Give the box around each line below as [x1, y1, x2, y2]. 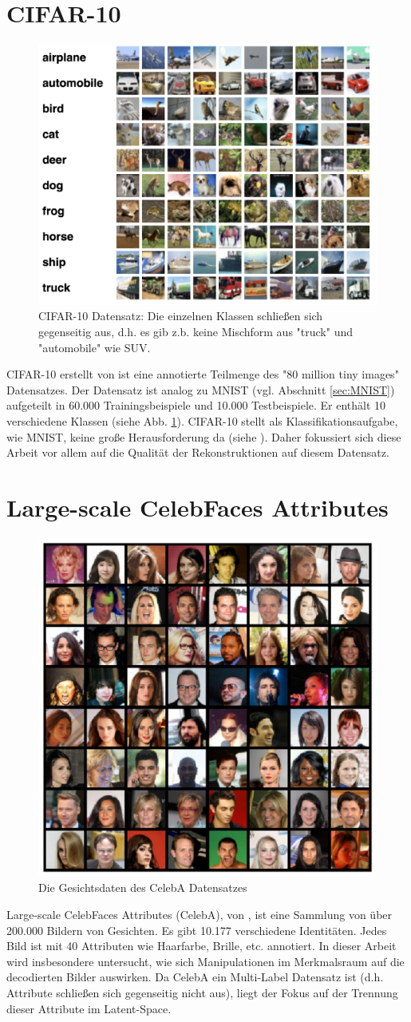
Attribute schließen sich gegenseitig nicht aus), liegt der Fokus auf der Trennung [6, 984, 398, 1001]
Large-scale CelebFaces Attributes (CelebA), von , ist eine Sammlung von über [6, 906, 393, 923]
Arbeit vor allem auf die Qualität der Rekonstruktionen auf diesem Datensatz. [6, 444, 389, 461]
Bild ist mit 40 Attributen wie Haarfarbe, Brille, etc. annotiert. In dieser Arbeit [6, 937, 397, 954]
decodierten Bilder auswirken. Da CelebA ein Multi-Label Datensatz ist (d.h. [6, 969, 384, 985]
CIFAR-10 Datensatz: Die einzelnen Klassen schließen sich [38, 307, 323, 324]
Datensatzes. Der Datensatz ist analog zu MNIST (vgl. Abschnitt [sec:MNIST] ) [6, 381, 395, 398]
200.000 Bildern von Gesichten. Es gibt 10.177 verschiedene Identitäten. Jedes [6, 921, 387, 938]
